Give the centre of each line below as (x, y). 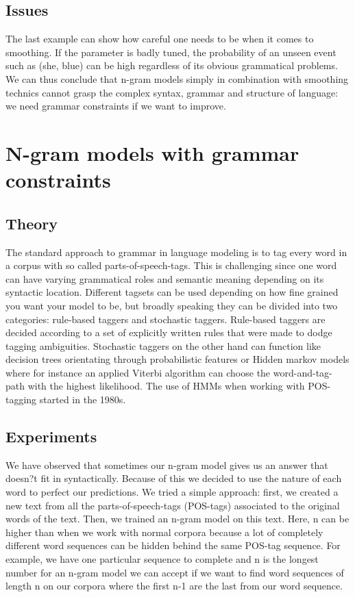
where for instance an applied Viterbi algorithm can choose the (138, 372)
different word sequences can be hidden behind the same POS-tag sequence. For (173, 545)
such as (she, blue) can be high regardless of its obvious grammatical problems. (172, 65)
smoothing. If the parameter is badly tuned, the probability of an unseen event (171, 52)
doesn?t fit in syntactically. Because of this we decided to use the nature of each (174, 478)
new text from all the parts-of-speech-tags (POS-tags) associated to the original (173, 505)
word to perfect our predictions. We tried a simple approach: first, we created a (172, 492)
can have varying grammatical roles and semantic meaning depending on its (165, 278)
